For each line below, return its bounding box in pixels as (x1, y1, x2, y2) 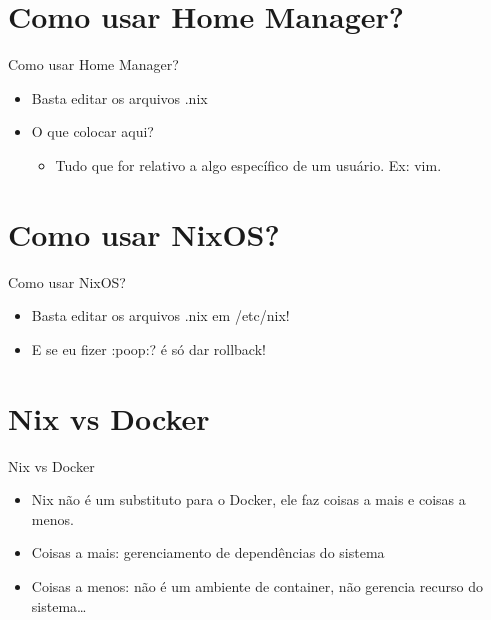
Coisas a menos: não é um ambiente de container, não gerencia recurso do (31, 575, 483, 596)
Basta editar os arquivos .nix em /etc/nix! (31, 305, 290, 326)
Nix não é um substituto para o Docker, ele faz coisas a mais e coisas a (31, 489, 466, 510)
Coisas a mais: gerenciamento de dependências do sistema (31, 542, 385, 563)
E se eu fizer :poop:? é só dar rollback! (31, 338, 266, 359)
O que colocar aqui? (31, 121, 154, 142)
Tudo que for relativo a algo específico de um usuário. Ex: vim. (55, 154, 442, 175)
